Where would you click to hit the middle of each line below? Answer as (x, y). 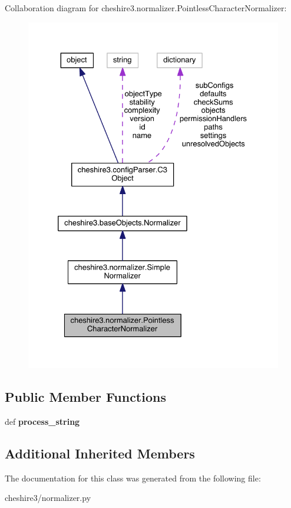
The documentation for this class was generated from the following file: (133, 478)
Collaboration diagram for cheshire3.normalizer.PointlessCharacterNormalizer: (146, 8)
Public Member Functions (85, 396)
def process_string (42, 421)
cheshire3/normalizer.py (48, 498)
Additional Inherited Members (100, 453)
